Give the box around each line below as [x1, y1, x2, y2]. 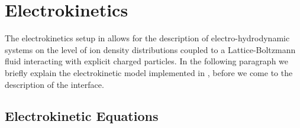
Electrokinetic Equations [5, 107, 159, 125]
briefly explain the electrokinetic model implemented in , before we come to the [5, 66, 293, 78]
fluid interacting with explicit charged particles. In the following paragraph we [5, 55, 289, 67]
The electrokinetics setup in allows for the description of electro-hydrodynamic [5, 32, 290, 44]
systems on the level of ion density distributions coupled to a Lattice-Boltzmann [5, 43, 296, 55]
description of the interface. [5, 78, 104, 90]
